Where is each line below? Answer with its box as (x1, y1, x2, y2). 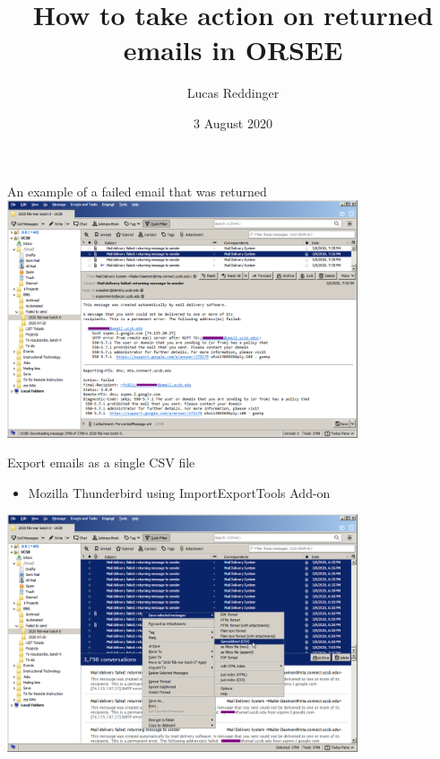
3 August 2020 (194, 113, 272, 132)
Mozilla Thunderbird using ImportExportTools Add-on (28, 483, 331, 502)
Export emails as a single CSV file (7, 453, 195, 472)
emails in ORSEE (123, 31, 343, 68)
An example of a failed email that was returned (7, 181, 267, 200)
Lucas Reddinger (186, 83, 280, 102)
